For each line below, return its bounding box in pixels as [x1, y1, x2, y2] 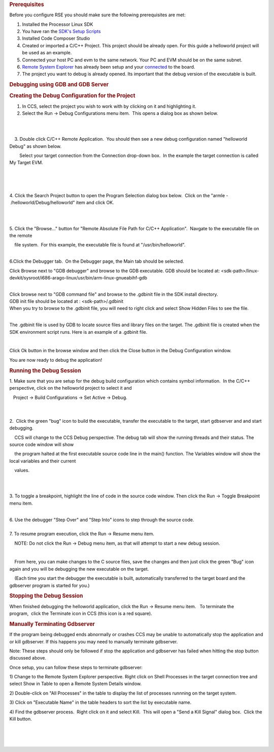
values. [14, 467, 30, 474]
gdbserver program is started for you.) [9, 582, 90, 588]
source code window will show [9, 441, 74, 447]
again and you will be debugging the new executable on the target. [9, 566, 149, 572]
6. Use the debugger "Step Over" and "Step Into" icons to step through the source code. [9, 516, 194, 523]
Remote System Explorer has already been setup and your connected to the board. [22, 64, 195, 70]
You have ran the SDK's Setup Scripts [22, 28, 101, 35]
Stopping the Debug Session [9, 592, 83, 600]
